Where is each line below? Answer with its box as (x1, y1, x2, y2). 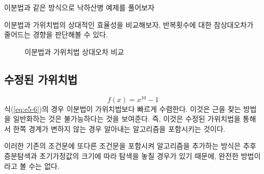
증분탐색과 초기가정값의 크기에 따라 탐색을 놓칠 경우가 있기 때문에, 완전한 (4, 151, 239, 161)
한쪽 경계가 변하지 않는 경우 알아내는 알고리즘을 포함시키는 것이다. (13, 123, 226, 134)
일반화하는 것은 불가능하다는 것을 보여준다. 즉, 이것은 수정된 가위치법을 (13, 113, 240, 124)
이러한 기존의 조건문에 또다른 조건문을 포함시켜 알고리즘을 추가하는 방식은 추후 (4, 140, 256, 151)
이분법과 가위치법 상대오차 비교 (25, 46, 124, 57)
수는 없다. (28, 160, 60, 171)
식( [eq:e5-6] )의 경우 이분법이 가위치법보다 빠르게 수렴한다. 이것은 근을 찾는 (4, 103, 241, 114)
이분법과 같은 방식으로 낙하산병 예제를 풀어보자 (4, 2, 155, 12)
